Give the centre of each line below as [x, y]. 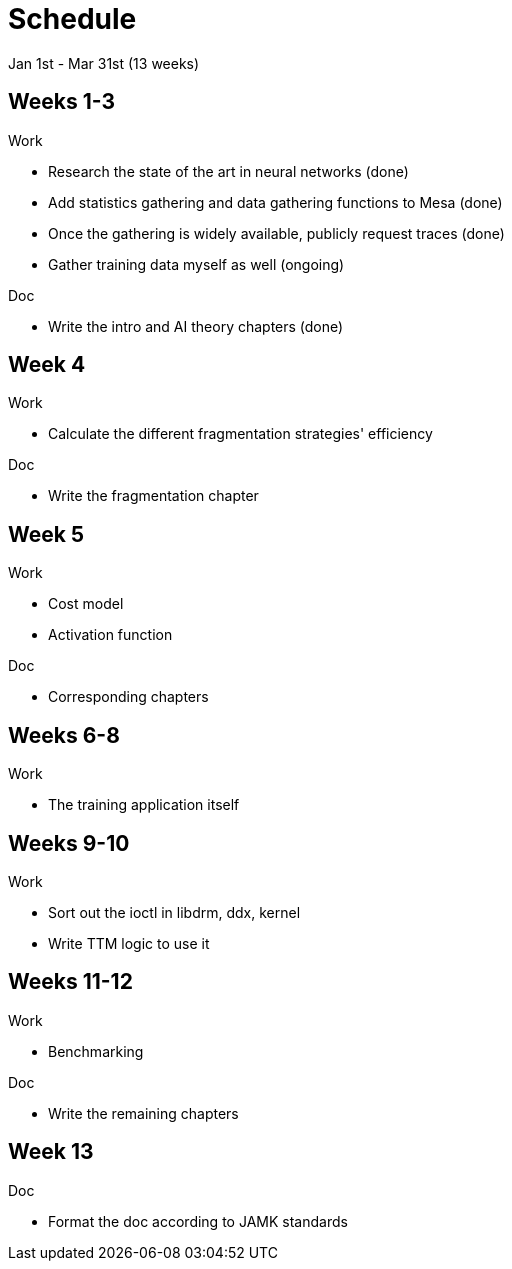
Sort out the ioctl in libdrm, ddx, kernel [174, 912]
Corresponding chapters [128, 697]
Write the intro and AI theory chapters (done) [196, 326]
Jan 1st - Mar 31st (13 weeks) [104, 63]
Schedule [72, 19]
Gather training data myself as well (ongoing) [196, 264]
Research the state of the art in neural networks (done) [228, 171]
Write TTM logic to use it [129, 943]
